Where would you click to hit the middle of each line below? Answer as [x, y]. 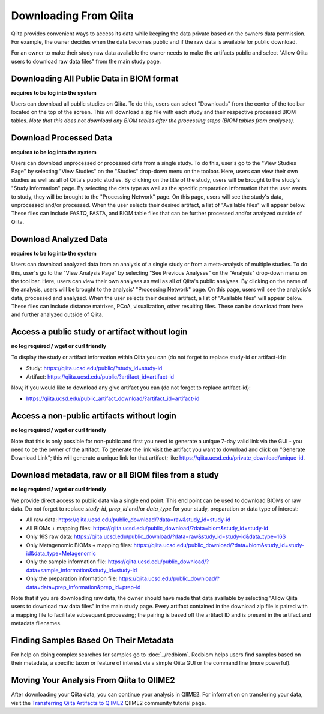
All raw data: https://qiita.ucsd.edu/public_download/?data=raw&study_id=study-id [128, 520]
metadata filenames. [36, 623]
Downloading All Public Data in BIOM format [95, 78]
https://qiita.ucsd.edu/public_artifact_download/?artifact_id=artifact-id [113, 398]
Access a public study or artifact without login [99, 332]
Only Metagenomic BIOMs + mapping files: [79, 545]
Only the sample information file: [66, 562]
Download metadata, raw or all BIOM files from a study [115, 475]
